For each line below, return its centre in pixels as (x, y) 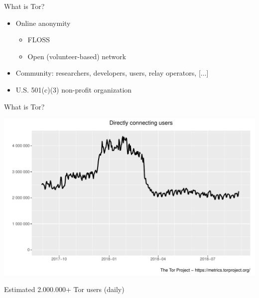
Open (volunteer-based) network (77, 56)
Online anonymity (43, 23)
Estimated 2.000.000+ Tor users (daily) (64, 289)
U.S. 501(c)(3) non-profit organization (74, 89)
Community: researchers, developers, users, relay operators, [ (108, 73)
